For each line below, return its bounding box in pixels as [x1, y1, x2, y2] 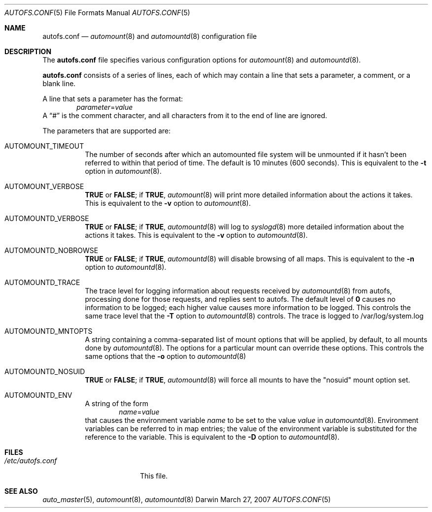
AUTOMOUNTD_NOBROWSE [4, 246, 99, 255]
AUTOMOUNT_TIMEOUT [4, 142, 84, 150]
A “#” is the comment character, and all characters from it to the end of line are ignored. [42, 111, 328, 120]
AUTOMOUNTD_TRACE [4, 278, 80, 287]
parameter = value [76, 103, 133, 111]
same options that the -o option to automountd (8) [85, 352, 246, 360]
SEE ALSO [4, 487, 38, 495]
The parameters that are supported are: [42, 127, 171, 135]
